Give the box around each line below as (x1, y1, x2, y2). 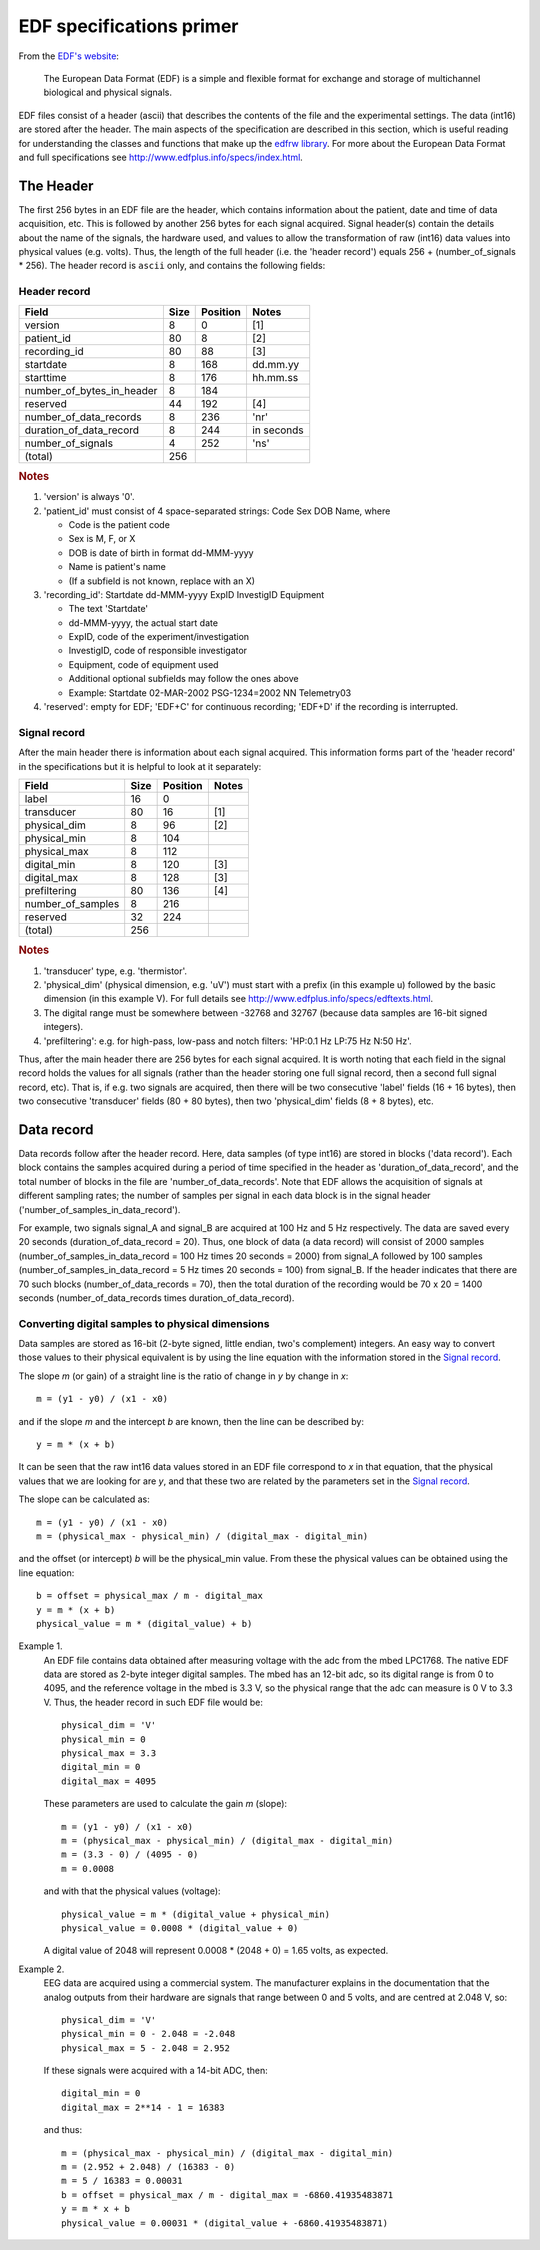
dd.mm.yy (251, 357, 300, 371)
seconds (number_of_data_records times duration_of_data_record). (18, 1291, 295, 1304)
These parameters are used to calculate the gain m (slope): (43, 1798, 288, 1810)
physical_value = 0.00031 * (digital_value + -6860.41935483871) (61, 2217, 389, 2229)
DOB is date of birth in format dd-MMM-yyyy (68, 546, 254, 559)
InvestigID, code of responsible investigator (68, 645, 248, 657)
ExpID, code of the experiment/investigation (68, 631, 250, 643)
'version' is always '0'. (43, 491, 135, 503)
